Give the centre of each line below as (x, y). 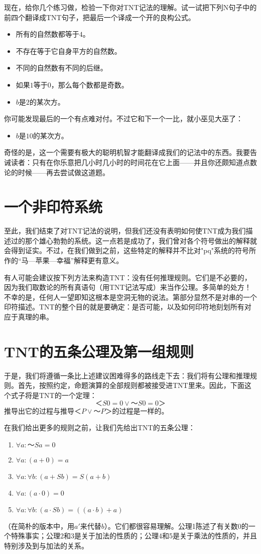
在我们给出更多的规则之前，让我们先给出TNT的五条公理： (100, 427)
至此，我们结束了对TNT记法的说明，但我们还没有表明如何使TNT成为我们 (125, 231)
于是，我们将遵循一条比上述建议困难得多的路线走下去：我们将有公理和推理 (127, 375)
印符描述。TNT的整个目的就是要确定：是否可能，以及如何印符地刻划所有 (124, 307)
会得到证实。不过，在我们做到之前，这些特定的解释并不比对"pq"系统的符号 (127, 250)
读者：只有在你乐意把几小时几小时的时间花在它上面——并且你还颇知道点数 (134, 162)
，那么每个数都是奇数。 (90, 84)
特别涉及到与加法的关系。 (46, 545)
